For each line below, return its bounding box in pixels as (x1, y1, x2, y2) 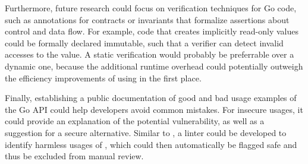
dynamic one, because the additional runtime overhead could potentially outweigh (5, 59, 303, 72)
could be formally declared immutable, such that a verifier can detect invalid (5, 36, 284, 49)
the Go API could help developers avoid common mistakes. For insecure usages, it (5, 103, 303, 115)
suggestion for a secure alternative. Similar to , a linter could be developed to (5, 126, 287, 138)
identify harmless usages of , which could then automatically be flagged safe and (5, 138, 297, 150)
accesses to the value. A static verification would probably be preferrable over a (5, 48, 294, 61)
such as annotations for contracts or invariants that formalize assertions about (5, 13, 290, 26)
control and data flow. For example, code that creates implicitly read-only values (5, 25, 299, 37)
